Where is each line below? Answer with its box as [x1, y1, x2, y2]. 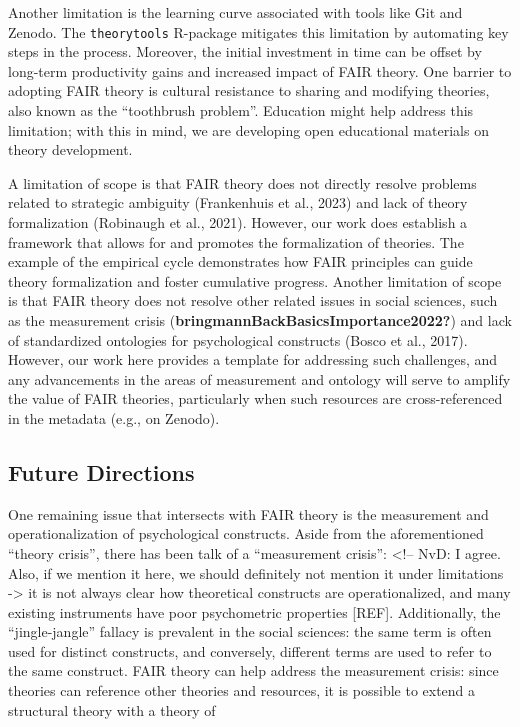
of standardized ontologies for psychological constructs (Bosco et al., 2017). [8, 329, 468, 350]
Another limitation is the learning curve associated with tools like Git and [8, 2, 463, 22]
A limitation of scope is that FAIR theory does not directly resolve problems [8, 172, 477, 193]
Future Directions [8, 456, 195, 487]
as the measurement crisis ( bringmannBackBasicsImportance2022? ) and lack [8, 309, 512, 330]
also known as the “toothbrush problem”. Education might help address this [8, 100, 474, 121]
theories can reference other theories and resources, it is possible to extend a [8, 680, 476, 701]
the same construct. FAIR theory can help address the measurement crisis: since [8, 660, 499, 681]
